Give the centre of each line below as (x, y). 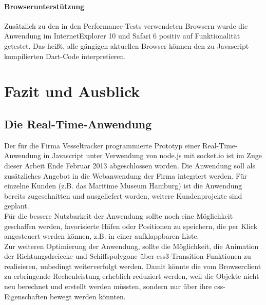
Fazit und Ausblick (72, 91)
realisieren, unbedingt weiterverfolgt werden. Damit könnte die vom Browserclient (133, 266)
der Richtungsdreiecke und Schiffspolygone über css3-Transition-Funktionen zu (128, 256)
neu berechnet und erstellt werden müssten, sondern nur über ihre (108, 286)
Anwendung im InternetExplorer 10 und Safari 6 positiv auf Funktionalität (122, 36)
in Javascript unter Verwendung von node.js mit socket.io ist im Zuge (153, 155)
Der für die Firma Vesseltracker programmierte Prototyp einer (102, 145)
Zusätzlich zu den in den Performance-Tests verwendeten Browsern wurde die (126, 25)
